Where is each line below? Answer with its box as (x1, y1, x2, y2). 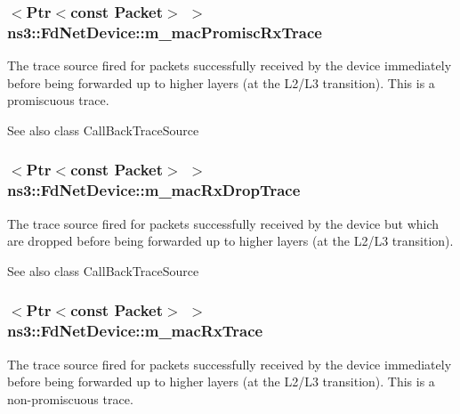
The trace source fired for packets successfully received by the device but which (7, 214, 440, 232)
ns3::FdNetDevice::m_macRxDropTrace (7, 179, 301, 201)
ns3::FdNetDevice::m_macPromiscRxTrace (7, 20, 322, 43)
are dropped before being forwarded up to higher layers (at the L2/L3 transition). (7, 231, 454, 250)
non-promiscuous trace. (7, 389, 133, 408)
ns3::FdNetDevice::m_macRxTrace (7, 320, 263, 342)
